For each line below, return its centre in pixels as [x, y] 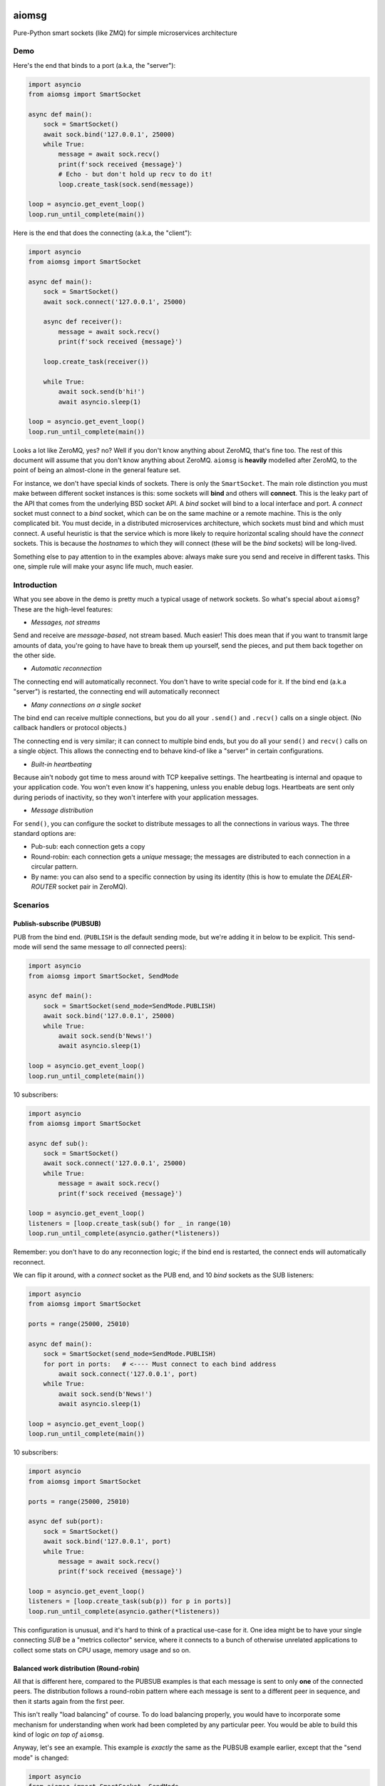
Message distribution [62, 810]
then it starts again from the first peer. [69, 1701]
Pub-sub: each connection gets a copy [88, 847]
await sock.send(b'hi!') [102, 392]
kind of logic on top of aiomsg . [59, 1734]
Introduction [35, 584]
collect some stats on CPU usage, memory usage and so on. [102, 1650]
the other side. [35, 655]
